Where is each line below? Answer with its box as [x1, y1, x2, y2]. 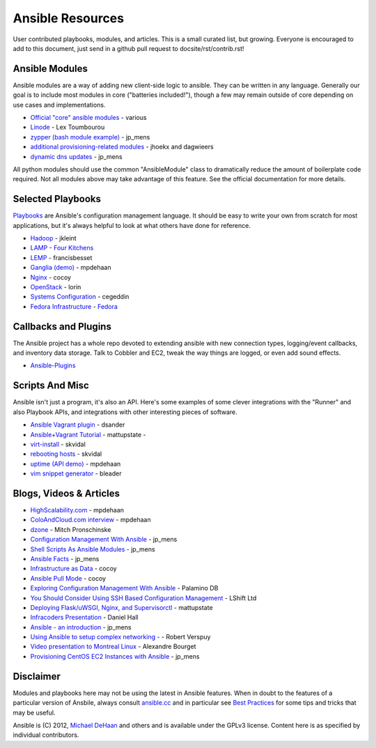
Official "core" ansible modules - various [30, 114, 147, 122]
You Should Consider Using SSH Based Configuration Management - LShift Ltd [30, 593, 257, 602]
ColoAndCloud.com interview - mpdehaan [30, 516, 151, 524]
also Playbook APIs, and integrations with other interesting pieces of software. [13, 408, 238, 416]
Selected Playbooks [13, 193, 101, 205]
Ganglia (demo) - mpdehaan [30, 264, 111, 272]
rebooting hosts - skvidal [30, 450, 102, 458]
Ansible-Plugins [30, 361, 76, 369]
